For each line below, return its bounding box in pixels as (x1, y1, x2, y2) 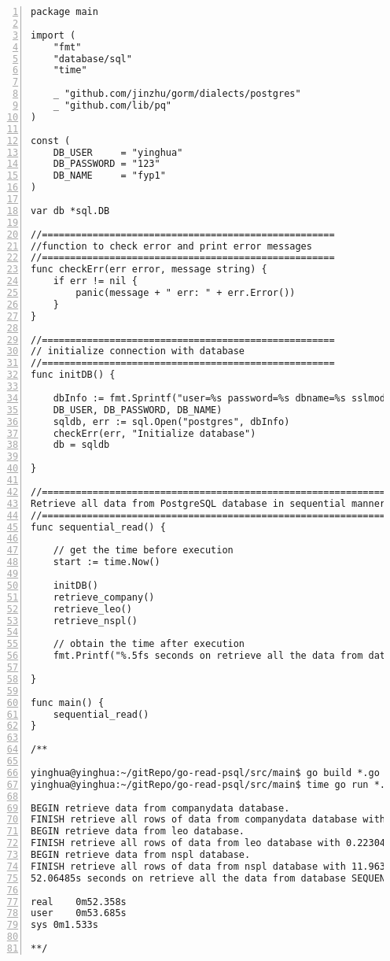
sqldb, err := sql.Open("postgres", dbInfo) (53, 416, 290, 427)
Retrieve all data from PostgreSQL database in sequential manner (31, 497, 386, 509)
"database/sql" (53, 53, 132, 65)
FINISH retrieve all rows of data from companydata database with (31, 814, 386, 826)
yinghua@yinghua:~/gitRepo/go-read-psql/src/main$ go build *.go (31, 767, 380, 778)
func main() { (31, 697, 105, 708)
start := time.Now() (53, 556, 160, 568)
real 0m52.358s (31, 896, 127, 907)
